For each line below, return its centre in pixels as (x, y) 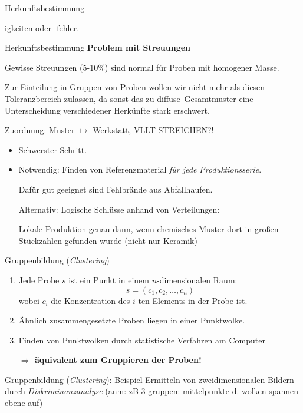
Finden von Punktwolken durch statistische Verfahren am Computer (142, 340)
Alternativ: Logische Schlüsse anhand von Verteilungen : (119, 209)
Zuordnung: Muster (40, 130)
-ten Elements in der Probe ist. (191, 300)
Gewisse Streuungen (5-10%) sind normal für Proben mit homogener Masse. (142, 67)
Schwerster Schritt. (53, 149)
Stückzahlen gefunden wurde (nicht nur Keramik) (108, 240)
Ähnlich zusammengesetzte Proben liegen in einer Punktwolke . (132, 320)
